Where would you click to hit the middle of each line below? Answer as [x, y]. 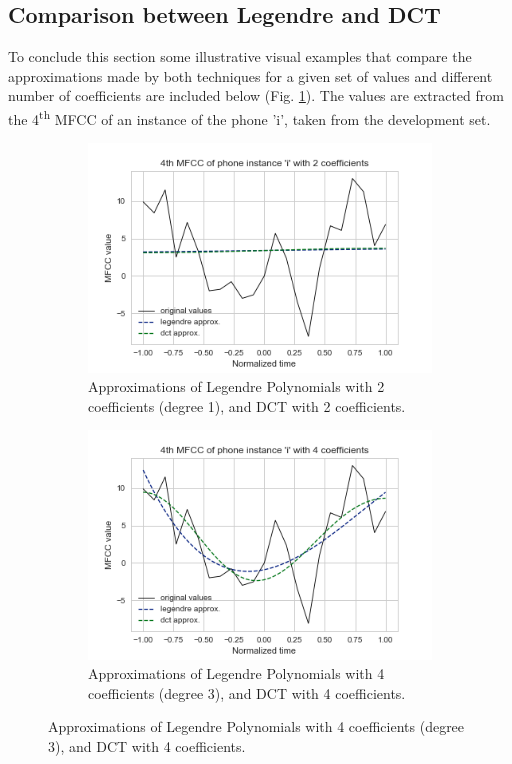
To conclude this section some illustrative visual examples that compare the [240, 56]
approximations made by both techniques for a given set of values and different [250, 75]
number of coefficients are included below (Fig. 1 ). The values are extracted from [256, 95]
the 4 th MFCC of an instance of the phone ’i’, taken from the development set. [249, 117]
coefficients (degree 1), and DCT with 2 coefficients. [247, 405]
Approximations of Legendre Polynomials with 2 [236, 386]
